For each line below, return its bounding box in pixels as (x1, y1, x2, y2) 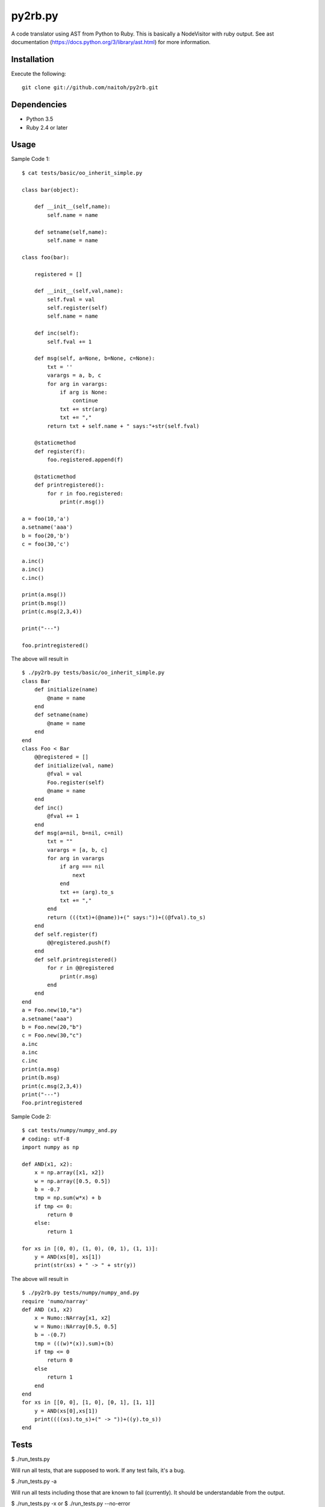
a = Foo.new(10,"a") (22, 1007, 82, 1014)
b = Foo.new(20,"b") (22, 1024, 82, 1030)
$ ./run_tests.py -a (11, 1477, 57, 1485)
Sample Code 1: (11, 156, 51, 163)
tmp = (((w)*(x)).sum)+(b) (34, 1340, 114, 1347)
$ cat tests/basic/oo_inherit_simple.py (22, 169, 143, 176)
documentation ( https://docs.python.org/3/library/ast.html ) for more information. (11, 38, 211, 45)
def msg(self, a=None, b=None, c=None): (34, 355, 156, 362)
